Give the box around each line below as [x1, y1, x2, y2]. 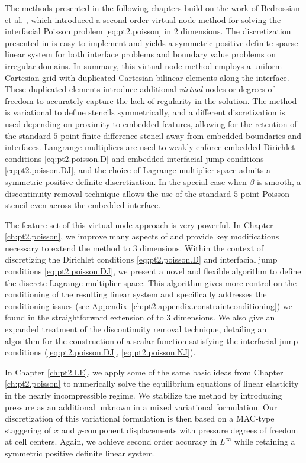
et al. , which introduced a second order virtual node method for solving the [5, 13, 281, 25]
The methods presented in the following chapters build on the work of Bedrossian [5, 2, 300, 14]
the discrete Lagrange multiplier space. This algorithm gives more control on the [5, 276, 297, 289]
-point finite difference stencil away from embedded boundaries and [57, 129, 301, 141]
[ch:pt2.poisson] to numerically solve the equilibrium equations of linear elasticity [5, 377, 299, 390]
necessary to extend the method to [5, 241, 131, 254]
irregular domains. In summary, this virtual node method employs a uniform [5, 59, 282, 72]
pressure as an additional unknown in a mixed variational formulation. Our [5, 400, 278, 413]
